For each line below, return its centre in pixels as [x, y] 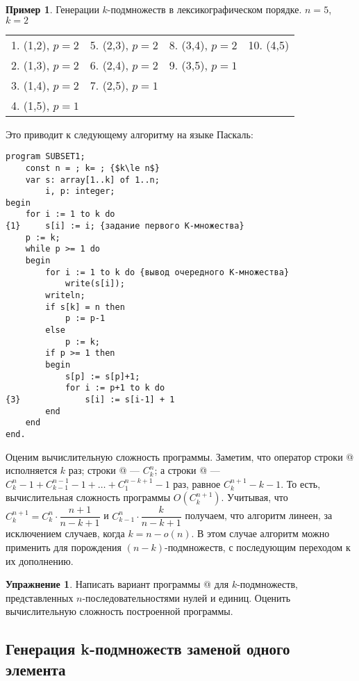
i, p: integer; [80, 191]
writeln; [65, 296]
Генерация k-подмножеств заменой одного [148, 649]
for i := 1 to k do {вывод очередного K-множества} [167, 272]
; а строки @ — [187, 470]
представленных [40, 597]
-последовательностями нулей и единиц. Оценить [186, 597]
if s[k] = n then [85, 307]
